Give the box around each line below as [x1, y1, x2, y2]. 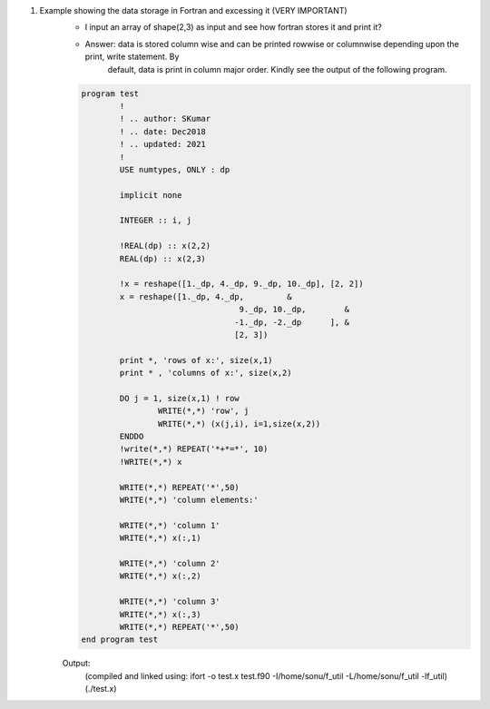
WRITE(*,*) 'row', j [157, 406, 250, 417]
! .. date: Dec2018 [119, 126, 206, 136]
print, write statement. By [84, 51, 180, 63]
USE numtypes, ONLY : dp [119, 164, 230, 174]
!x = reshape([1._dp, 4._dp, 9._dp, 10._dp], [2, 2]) [119, 279, 364, 290]
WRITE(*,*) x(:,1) [119, 533, 201, 544]
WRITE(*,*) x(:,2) [119, 571, 201, 581]
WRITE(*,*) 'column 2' [119, 558, 221, 568]
